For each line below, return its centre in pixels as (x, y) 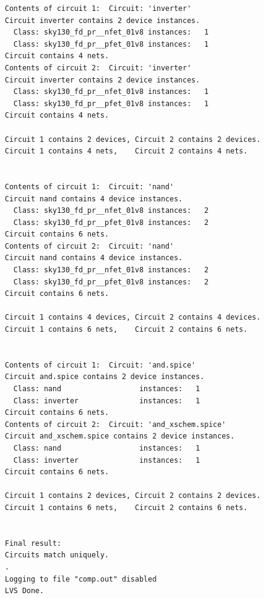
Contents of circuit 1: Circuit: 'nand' (90, 186)
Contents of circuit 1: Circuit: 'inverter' (98, 8)
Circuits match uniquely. (57, 555)
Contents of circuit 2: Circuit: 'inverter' (98, 68)
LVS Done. (25, 591)
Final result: (33, 543)
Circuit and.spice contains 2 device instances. (105, 377)
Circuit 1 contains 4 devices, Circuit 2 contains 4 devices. (133, 317)
